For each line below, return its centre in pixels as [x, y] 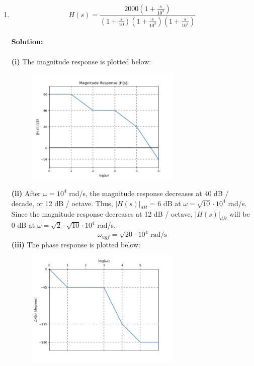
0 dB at [23, 225]
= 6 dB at [165, 203]
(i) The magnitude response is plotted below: [81, 61]
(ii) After [26, 193]
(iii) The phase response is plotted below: [76, 244]
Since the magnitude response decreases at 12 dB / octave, [102, 214]
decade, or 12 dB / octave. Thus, [62, 203]
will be [239, 214]
